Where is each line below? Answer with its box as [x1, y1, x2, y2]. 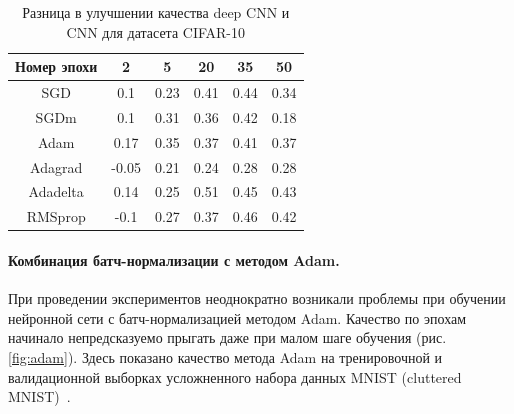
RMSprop [26, 206, 86, 227]
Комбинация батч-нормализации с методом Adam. [8, 249, 340, 270]
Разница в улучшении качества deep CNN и [22, 2, 290, 22]
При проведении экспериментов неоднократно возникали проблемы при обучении [8, 288, 506, 309]
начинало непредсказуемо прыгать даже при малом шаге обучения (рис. [8, 327, 447, 348]
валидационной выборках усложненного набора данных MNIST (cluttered [8, 366, 462, 387]
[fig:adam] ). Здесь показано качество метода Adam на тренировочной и [8, 346, 443, 367]
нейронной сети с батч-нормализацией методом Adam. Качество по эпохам [8, 307, 467, 328]
